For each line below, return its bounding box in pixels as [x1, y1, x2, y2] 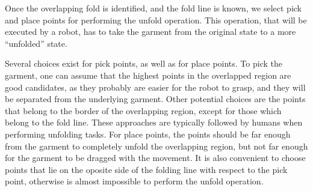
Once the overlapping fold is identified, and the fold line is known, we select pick [5, 2, 302, 14]
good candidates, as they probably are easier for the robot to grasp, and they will [5, 80, 306, 93]
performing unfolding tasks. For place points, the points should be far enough [5, 127, 291, 140]
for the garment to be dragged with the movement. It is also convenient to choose [5, 151, 306, 164]
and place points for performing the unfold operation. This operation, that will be [5, 13, 307, 26]
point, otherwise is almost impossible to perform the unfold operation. [5, 175, 264, 187]
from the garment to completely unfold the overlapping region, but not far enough [5, 139, 308, 152]
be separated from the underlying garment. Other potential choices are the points [5, 92, 306, 105]
